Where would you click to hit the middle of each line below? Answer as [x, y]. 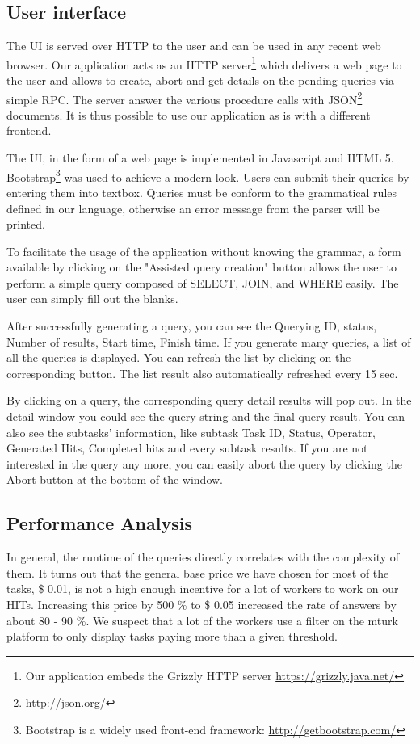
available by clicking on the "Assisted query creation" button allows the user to [202, 267]
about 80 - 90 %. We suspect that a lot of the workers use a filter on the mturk [202, 620]
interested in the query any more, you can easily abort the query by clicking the [204, 463]
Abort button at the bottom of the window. [115, 479]
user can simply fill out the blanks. [92, 298]
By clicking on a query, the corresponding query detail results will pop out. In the [209, 400]
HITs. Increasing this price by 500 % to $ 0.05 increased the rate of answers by [202, 604]
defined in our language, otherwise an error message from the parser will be [193, 208]
